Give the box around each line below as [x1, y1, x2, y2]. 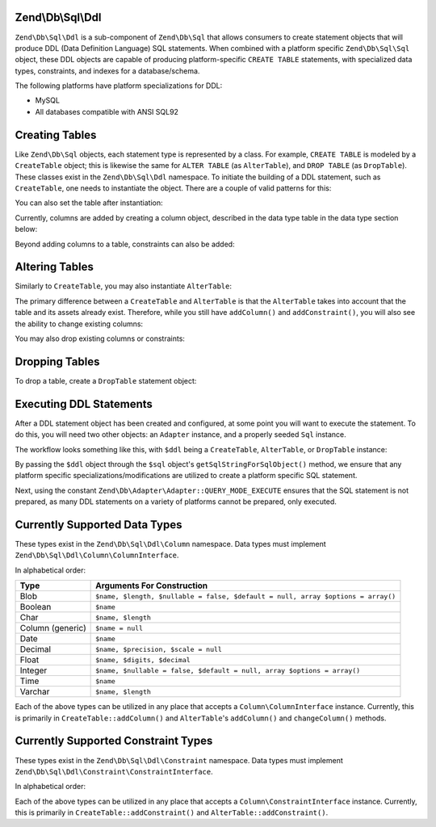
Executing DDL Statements [15, 397, 153, 411]
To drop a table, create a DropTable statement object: [15, 376, 197, 385]
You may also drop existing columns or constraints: [15, 334, 186, 343]
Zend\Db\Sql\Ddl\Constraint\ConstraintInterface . [15, 766, 213, 776]
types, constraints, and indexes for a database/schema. [15, 65, 200, 76]
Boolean [19, 602, 52, 613]
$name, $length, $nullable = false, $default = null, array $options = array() [95, 592, 396, 601]
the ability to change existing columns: [15, 319, 144, 329]
